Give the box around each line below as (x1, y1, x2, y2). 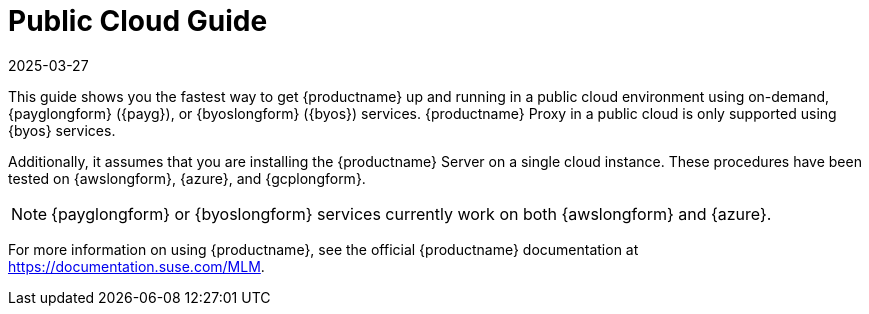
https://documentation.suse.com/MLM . (8, 257, 265, 275)
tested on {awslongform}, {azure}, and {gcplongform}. (8, 169, 366, 187)
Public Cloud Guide (8, 4, 268, 38)
